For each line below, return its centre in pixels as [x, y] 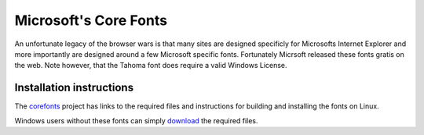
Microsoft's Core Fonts [91, 20]
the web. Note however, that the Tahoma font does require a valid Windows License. [151, 66]
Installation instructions [74, 88]
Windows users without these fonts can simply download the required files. [136, 120]
